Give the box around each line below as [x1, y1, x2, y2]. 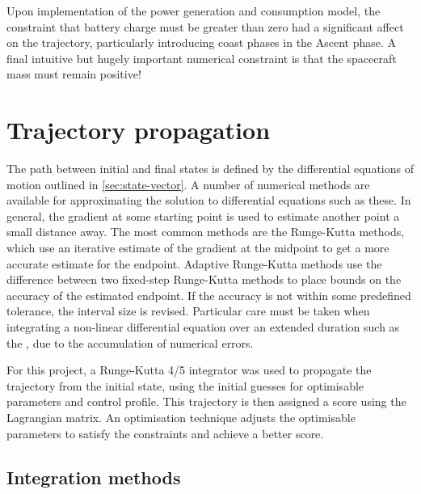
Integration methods [6, 464, 181, 489]
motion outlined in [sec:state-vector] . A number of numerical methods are [6, 175, 370, 192]
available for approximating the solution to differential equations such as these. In [6, 192, 411, 209]
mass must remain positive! [6, 65, 141, 82]
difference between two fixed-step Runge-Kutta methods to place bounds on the [6, 271, 402, 288]
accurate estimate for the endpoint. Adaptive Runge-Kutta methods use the [6, 255, 382, 272]
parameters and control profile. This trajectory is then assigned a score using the [6, 393, 406, 410]
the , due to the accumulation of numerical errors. [6, 334, 254, 351]
